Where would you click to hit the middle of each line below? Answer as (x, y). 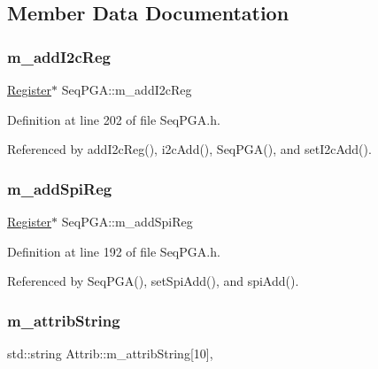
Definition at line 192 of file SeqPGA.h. (114, 251)
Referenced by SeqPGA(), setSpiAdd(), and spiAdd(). (153, 281)
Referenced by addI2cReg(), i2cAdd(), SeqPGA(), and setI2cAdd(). (189, 149)
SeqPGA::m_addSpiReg (127, 221)
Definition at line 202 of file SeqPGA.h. (114, 119)
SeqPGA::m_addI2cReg (127, 89)
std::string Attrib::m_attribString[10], (110, 353)
